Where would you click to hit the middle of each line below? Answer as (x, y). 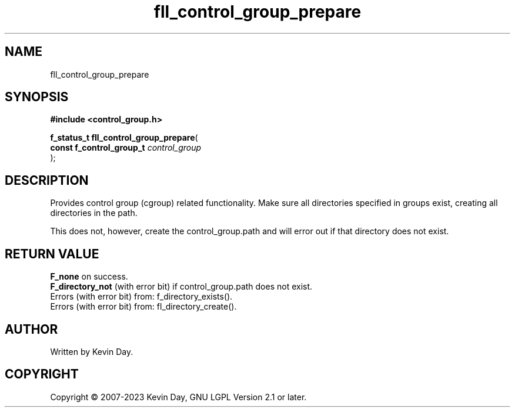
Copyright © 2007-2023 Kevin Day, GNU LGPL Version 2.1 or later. (178, 397)
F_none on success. (89, 277)
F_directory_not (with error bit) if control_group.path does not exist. (181, 287)
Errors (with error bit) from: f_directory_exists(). (141, 297)
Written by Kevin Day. (92, 351)
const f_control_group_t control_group (126, 148)
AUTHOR (31, 329)
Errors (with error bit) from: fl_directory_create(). (143, 307)
